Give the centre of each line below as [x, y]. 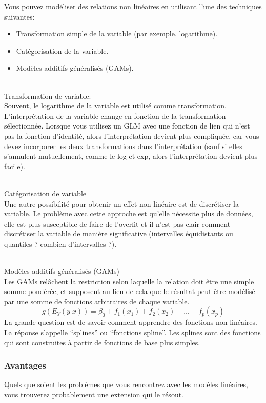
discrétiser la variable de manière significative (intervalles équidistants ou [119, 234]
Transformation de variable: [48, 95]
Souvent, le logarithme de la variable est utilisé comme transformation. [115, 106]
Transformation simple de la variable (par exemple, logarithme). [117, 34]
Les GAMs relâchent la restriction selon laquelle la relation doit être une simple [129, 281]
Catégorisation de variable [45, 193]
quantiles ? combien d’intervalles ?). [60, 243]
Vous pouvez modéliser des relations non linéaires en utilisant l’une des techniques [133, 6]
